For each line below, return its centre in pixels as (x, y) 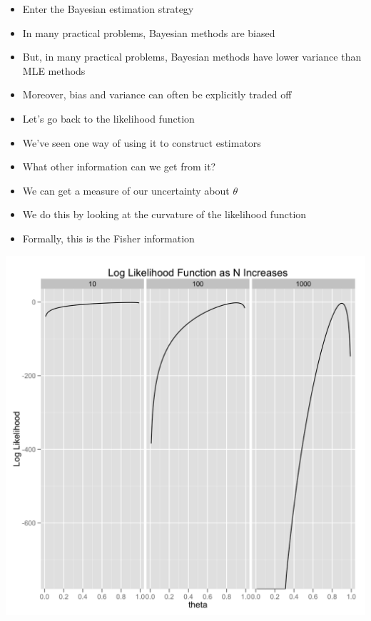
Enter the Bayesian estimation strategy (108, 9)
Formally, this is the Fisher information (108, 238)
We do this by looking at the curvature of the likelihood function (164, 214)
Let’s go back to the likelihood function (108, 118)
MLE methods (54, 70)
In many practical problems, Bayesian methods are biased (149, 32)
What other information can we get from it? (119, 166)
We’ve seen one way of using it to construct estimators (142, 142)
